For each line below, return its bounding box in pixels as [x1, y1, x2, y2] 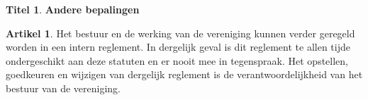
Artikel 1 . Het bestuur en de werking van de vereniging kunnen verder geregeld [6, 25, 355, 40]
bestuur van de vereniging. [6, 80, 121, 95]
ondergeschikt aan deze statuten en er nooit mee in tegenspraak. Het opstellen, [6, 53, 348, 68]
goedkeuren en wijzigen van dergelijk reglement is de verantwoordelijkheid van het [6, 67, 363, 82]
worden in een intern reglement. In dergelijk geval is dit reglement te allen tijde [6, 39, 350, 54]
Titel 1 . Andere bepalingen [6, 2, 140, 16]
